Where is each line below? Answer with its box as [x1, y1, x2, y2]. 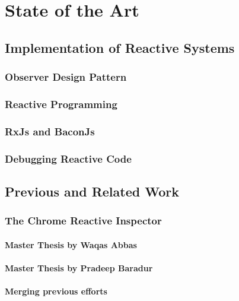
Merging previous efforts [5, 285, 107, 297]
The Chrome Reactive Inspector [5, 213, 162, 228]
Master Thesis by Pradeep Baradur [5, 261, 153, 274]
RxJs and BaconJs [5, 123, 95, 138]
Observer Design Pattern [5, 69, 127, 84]
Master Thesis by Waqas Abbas [5, 238, 137, 251]
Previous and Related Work [5, 182, 179, 200]
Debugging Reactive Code [5, 151, 132, 166]
